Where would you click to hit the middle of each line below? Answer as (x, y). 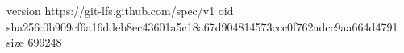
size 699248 (34, 42)
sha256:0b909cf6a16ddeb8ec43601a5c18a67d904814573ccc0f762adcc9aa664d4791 (202, 26)
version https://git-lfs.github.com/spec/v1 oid (120, 10)
